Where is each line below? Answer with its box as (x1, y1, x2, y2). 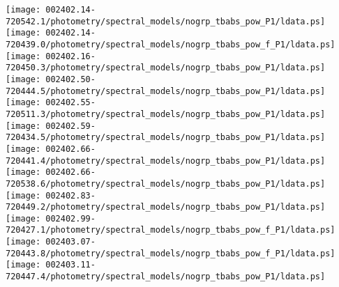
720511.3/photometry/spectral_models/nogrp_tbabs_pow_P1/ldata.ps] (6, 109, 326, 119)
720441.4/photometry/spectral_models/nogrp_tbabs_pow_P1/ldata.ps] (6, 155, 326, 166)
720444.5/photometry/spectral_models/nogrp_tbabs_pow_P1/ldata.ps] (6, 86, 326, 96)
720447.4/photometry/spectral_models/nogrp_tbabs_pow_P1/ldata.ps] (6, 272, 326, 282)
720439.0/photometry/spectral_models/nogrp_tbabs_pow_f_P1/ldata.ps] (6, 39, 336, 49)
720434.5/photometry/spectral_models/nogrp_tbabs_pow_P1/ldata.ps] (6, 132, 326, 143)
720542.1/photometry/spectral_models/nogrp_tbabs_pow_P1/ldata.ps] (6, 16, 326, 26)
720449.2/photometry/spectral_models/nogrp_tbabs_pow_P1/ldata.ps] (6, 202, 326, 212)
